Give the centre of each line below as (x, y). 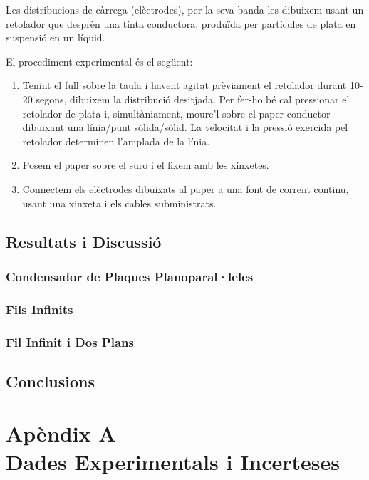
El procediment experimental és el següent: (99, 61)
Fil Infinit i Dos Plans (70, 341)
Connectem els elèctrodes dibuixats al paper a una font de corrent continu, (186, 188)
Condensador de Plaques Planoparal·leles (130, 276)
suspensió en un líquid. (56, 37)
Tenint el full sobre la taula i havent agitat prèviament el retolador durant (184, 85)
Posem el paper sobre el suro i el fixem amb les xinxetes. (146, 165)
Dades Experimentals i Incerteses (173, 461)
